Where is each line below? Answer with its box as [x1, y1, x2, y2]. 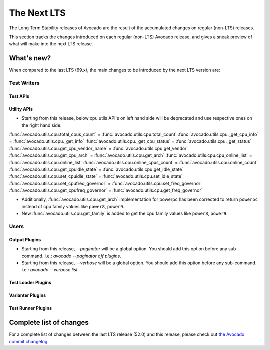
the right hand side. [21, 122, 62, 128]
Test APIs [9, 93, 30, 99]
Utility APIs [9, 106, 33, 112]
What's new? [9, 54, 51, 62]
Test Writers [9, 80, 40, 86]
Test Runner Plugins [9, 305, 52, 311]
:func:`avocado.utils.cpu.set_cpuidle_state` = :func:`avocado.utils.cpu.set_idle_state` [9, 173, 183, 179]
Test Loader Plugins [9, 280, 52, 286]
